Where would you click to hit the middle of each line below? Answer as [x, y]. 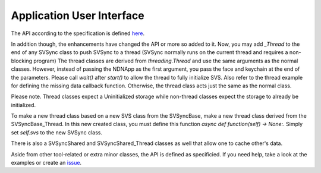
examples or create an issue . [46, 163]
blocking [22, 61]
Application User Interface [78, 15]
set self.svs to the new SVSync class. [57, 132]
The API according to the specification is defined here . [78, 33]
